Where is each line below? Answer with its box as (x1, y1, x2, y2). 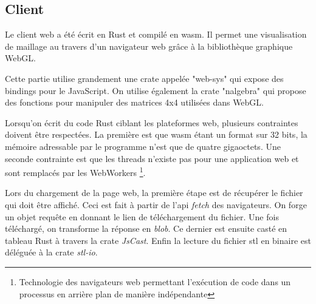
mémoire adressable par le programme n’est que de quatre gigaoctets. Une (5, 140, 281, 152)
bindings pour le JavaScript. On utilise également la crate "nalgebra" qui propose (5, 84, 306, 96)
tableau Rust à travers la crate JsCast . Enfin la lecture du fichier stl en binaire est (5, 234, 311, 246)
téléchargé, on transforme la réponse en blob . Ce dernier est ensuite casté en (5, 222, 287, 235)
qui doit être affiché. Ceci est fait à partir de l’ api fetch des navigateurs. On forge (5, 198, 307, 211)
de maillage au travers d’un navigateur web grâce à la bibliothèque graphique (5, 39, 293, 52)
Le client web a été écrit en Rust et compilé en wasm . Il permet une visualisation (5, 28, 307, 41)
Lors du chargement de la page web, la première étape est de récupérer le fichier (5, 186, 303, 199)
